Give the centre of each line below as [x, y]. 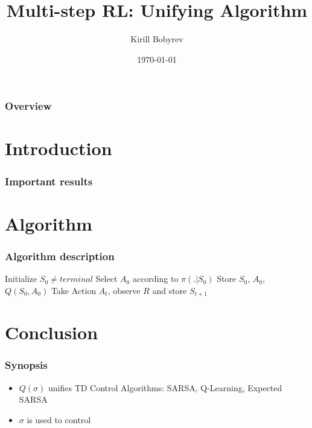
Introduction [59, 148]
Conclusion [52, 332]
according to [155, 279]
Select [107, 279]
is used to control [59, 419]
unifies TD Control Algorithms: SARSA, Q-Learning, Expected [165, 387]
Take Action [74, 290]
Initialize [21, 279]
